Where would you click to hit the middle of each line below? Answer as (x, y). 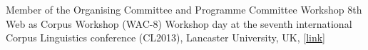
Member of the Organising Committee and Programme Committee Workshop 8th (184, 9)
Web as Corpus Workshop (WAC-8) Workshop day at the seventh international (179, 23)
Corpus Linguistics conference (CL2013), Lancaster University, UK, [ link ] (165, 37)
